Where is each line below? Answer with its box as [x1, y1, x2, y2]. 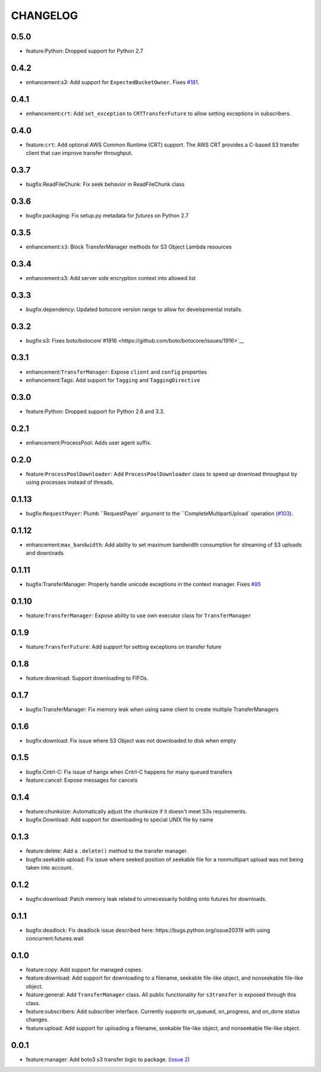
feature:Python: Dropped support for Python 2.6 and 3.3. [26, 408, 165, 415]
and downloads [26, 549, 64, 557]
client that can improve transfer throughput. [26, 150, 133, 157]
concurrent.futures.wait [26, 935, 84, 942]
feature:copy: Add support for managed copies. [26, 966, 143, 974]
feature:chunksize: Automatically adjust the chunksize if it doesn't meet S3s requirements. [26, 807, 247, 815]
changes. [26, 1016, 49, 1023]
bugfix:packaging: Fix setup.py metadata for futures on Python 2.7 [26, 212, 189, 219]
